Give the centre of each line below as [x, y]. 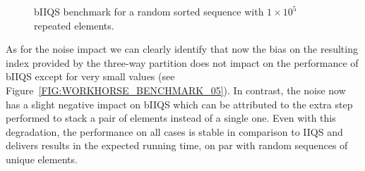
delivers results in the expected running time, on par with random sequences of [177, 145]
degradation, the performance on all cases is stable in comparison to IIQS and [174, 131]
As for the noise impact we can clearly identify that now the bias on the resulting [182, 49]
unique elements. [42, 159]
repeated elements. [74, 25]
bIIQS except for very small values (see [90, 76]
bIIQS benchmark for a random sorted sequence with [149, 11]
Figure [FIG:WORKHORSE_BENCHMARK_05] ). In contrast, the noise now [176, 90]
